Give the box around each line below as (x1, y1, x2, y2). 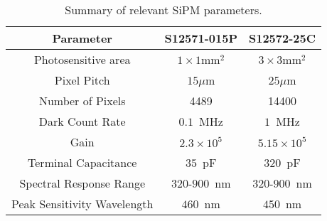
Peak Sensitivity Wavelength (11, 195, 154, 212)
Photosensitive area (33, 51, 131, 68)
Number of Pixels (38, 92, 126, 109)
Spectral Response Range (19, 175, 146, 191)
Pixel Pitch (54, 72, 110, 88)
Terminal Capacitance (28, 154, 137, 171)
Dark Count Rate (38, 113, 126, 129)
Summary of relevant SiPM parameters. (65, 1, 262, 18)
